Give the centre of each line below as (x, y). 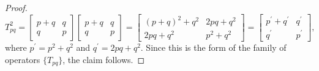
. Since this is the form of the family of (213, 47)
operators (23, 59)
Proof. (16, 7)
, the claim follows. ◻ (104, 59)
